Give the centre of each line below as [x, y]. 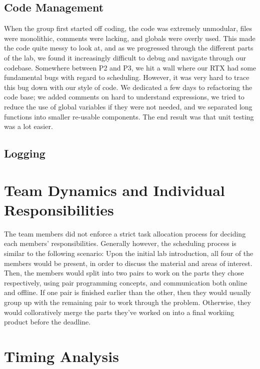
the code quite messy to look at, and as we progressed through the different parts [129, 48]
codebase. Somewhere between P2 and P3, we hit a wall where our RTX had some [130, 67]
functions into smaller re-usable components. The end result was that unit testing [129, 116]
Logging [25, 153]
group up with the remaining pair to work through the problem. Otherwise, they [127, 302]
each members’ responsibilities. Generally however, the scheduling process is [120, 243]
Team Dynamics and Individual [114, 190]
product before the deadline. [47, 322]
